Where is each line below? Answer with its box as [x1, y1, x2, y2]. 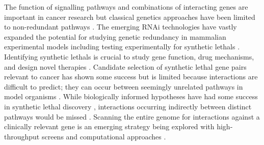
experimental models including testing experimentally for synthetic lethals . [4, 41, 240, 52]
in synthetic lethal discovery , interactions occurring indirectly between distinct [4, 101, 252, 111]
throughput [4, 131, 40, 141]
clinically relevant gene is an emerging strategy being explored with [4, 121, 215, 132]
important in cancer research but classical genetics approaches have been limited [4, 11, 255, 22]
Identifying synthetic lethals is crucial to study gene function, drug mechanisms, [4, 51, 254, 62]
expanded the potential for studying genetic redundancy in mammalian [4, 31, 226, 42]
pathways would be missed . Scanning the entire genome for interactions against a [4, 111, 260, 122]
